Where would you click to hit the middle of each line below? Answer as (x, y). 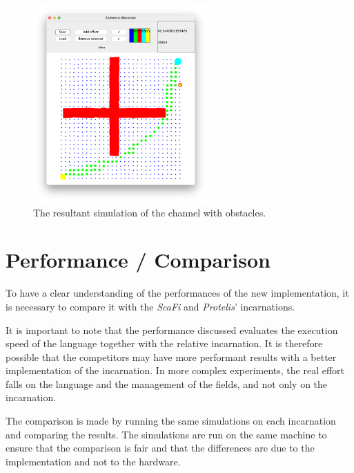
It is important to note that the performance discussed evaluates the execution (172, 330)
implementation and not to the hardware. (93, 461)
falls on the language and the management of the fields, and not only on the (167, 383)
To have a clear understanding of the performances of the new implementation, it (177, 293)
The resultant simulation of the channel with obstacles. (150, 212)
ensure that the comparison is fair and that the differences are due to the (160, 448)
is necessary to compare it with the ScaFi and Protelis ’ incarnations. (150, 306)
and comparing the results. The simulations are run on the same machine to (166, 434)
